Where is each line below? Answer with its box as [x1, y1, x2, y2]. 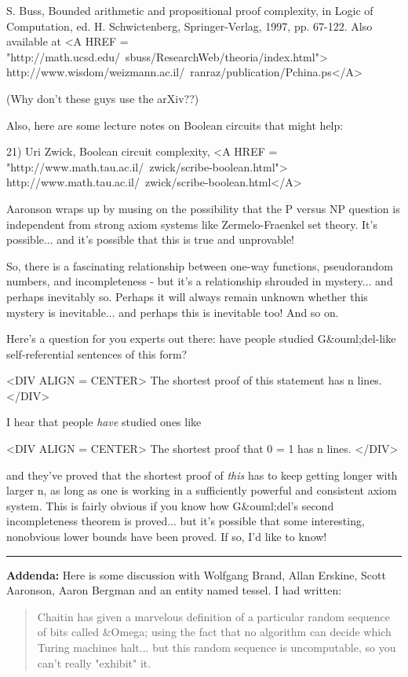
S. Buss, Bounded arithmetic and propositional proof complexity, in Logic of [6, 2, 373, 18]
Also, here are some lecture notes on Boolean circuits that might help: [6, 116, 344, 133]
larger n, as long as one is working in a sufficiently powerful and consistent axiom [6, 482, 397, 499]
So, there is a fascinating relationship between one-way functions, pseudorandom [6, 257, 393, 274]
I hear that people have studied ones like [6, 414, 202, 430]
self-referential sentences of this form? [6, 345, 188, 362]
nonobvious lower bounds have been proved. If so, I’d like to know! [6, 528, 327, 545]
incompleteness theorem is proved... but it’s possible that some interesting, [6, 513, 365, 529]
